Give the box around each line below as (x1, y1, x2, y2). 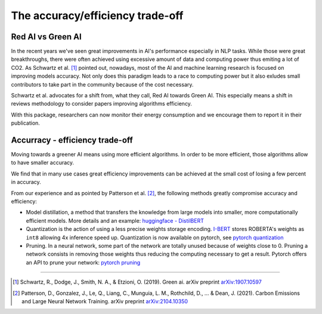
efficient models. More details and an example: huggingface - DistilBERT (26, 217, 204, 224)
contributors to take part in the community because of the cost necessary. (11, 81, 194, 88)
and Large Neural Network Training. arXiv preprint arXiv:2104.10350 (21, 297, 188, 304)
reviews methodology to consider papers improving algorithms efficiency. (11, 100, 192, 107)
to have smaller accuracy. (11, 159, 75, 167)
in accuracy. (11, 178, 41, 186)
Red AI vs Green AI (11, 32, 82, 42)
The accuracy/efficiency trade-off (11, 9, 184, 22)
